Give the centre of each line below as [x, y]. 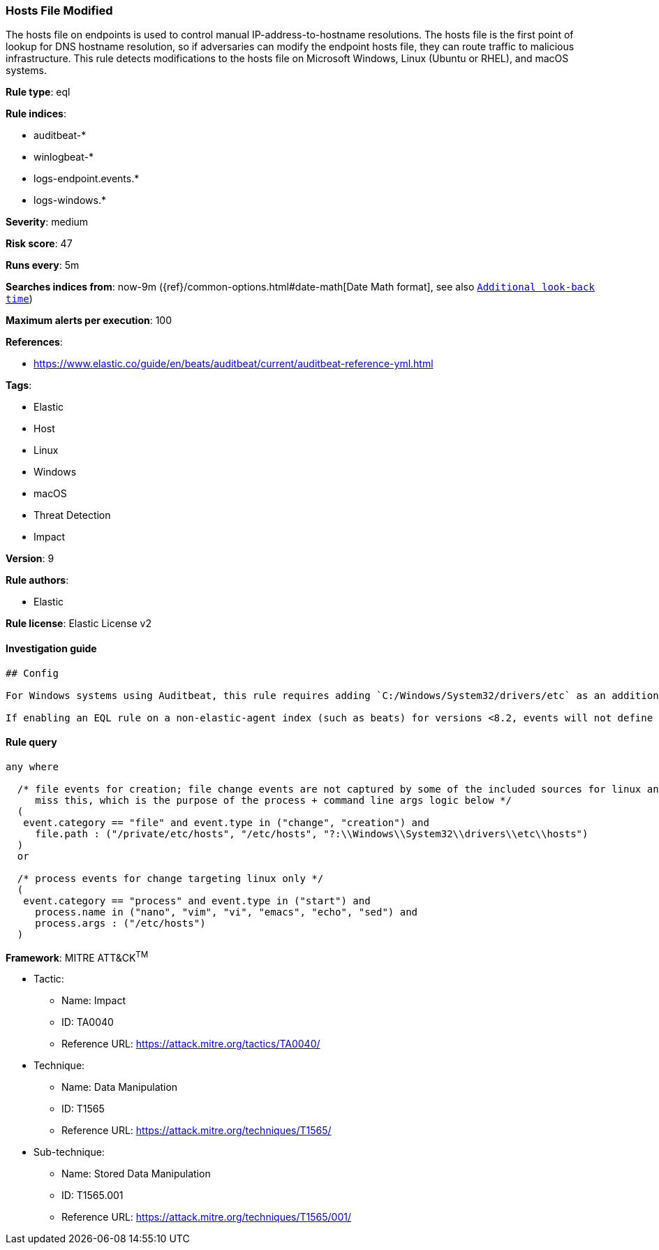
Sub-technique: [69, 1152]
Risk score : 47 [39, 244]
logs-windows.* [70, 200]
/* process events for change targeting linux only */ [170, 878]
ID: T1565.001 [92, 1196]
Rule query [31, 742]
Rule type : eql [38, 92]
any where [32, 766]
